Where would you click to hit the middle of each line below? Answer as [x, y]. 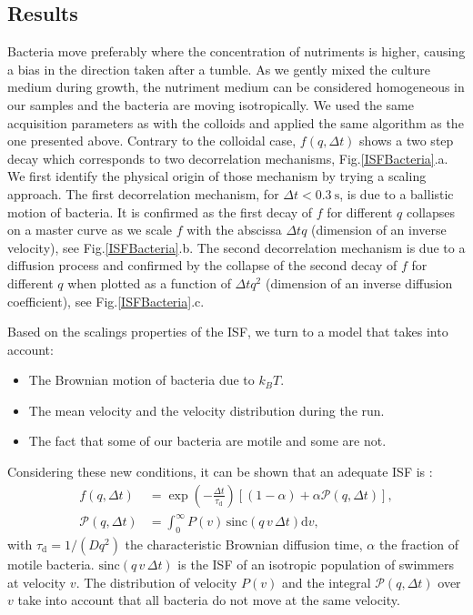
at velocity [37, 582]
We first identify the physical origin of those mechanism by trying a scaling [217, 176]
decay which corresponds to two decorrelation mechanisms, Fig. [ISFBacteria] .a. [228, 158]
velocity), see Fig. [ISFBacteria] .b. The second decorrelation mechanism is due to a [236, 247]
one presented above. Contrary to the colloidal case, [152, 141]
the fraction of [419, 544]
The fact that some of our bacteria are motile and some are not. [207, 441]
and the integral [326, 582]
